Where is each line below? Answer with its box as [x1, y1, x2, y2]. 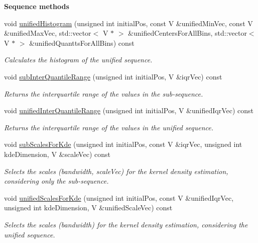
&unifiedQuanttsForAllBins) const [29, 37, 135, 48]
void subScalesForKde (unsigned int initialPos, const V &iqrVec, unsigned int [4, 139, 242, 149]
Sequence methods [4, 1, 69, 11]
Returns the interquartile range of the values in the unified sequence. [4, 122, 214, 132]
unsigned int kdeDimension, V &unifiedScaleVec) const [4, 202, 173, 213]
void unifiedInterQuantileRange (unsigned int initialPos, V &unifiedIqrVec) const [4, 105, 254, 116]
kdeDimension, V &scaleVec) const [4, 148, 110, 159]
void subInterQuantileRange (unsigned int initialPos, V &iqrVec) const [4, 71, 222, 82]
